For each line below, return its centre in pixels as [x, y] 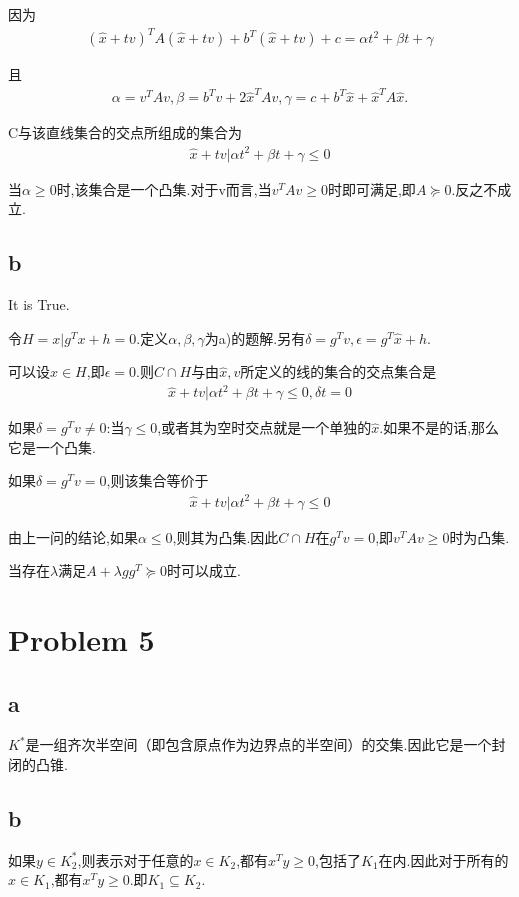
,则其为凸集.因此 [225, 536]
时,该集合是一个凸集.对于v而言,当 [164, 188]
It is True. [39, 303]
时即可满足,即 [371, 188]
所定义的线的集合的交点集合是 [338, 371]
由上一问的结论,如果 [73, 536]
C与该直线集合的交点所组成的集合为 [125, 132]
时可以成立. [203, 570]
